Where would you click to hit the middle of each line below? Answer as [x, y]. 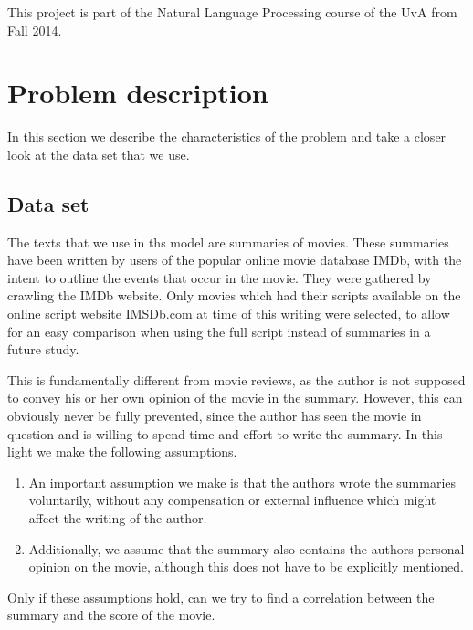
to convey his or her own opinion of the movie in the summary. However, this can [235, 398]
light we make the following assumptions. [122, 451]
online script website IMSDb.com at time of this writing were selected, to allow [229, 314]
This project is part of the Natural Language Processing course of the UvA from [232, 12]
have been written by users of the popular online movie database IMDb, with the [235, 260]
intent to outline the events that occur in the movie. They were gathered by [220, 277]
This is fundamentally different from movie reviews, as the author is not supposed [236, 379]
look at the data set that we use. [99, 154]
